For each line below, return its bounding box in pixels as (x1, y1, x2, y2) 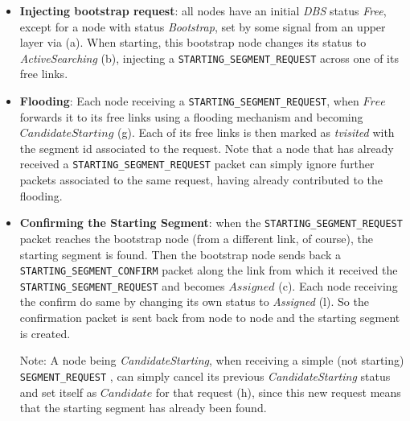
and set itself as (19, 383, 97, 400)
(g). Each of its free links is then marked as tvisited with (117, 124, 395, 141)
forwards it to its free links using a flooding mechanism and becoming (19, 108, 363, 125)
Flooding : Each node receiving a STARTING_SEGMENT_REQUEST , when (19, 93, 359, 109)
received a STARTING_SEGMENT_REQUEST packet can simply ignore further (19, 155, 375, 172)
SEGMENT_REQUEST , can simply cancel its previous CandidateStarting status (19, 367, 391, 384)
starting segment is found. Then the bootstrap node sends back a (19, 246, 341, 262)
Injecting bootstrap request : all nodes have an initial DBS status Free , (19, 2, 387, 19)
